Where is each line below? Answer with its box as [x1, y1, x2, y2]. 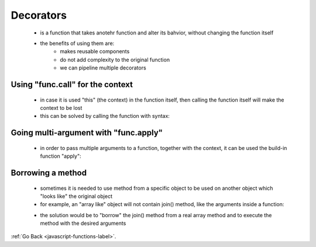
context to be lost [40, 104, 83, 111]
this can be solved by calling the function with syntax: [40, 113, 170, 120]
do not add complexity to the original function [60, 56, 170, 63]
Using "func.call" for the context [11, 79, 133, 89]
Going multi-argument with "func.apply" [11, 128, 163, 138]
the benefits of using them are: [40, 40, 115, 47]
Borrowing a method [11, 168, 87, 178]
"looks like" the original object [40, 193, 112, 200]
